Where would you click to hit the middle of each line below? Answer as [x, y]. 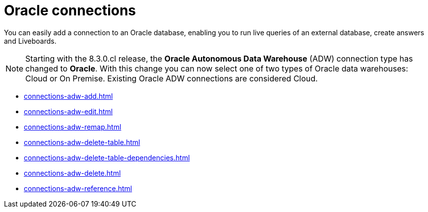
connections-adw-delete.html [72, 173]
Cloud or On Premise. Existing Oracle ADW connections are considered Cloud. [172, 78]
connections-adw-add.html [68, 96]
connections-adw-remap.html [73, 127]
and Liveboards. [30, 41]
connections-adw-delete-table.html [82, 142]
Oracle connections [70, 10]
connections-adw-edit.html [68, 111]
